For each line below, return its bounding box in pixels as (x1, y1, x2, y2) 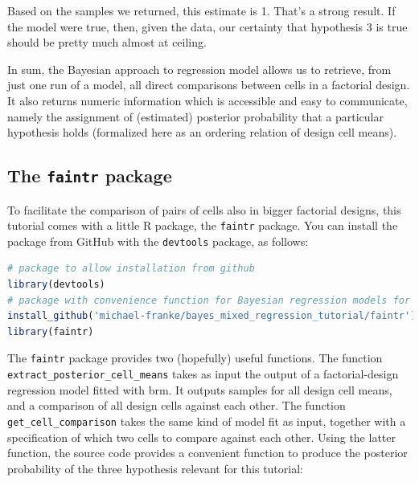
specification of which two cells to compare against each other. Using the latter (7, 428, 396, 445)
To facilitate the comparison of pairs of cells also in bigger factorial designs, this (7, 201, 401, 218)
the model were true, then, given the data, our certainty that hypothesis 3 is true (7, 18, 408, 35)
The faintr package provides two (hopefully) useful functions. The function (7, 349, 383, 366)
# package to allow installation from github (7, 263, 255, 275)
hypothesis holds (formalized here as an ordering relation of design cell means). (7, 124, 397, 141)
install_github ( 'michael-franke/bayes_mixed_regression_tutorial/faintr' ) (7, 310, 417, 322)
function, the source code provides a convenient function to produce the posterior (7, 444, 408, 461)
